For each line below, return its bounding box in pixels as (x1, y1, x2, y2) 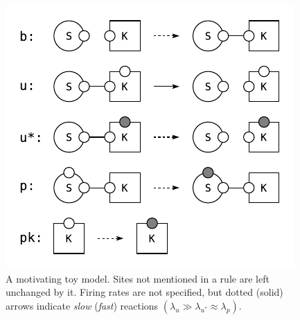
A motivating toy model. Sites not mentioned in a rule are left (6, 271, 270, 285)
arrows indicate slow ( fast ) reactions (6, 298, 159, 312)
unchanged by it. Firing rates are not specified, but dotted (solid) (6, 285, 283, 299)
